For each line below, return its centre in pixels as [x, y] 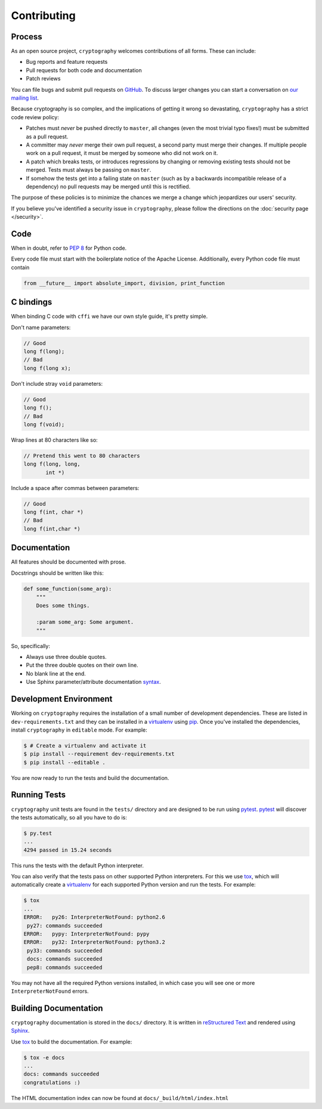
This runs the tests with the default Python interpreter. [78, 865]
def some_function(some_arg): [68, 588]
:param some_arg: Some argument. [85, 622]
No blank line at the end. [56, 673]
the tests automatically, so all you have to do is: [69, 817]
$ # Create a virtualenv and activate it [85, 746]
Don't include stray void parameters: [57, 383]
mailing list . [25, 98]
